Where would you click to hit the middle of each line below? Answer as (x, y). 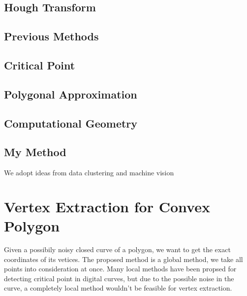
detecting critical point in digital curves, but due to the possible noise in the (119, 278)
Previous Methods (51, 36)
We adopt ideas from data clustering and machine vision (89, 173)
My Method (35, 152)
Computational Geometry (71, 123)
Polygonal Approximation (71, 94)
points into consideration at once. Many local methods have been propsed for (120, 269)
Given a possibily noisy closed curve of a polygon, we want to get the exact (117, 249)
